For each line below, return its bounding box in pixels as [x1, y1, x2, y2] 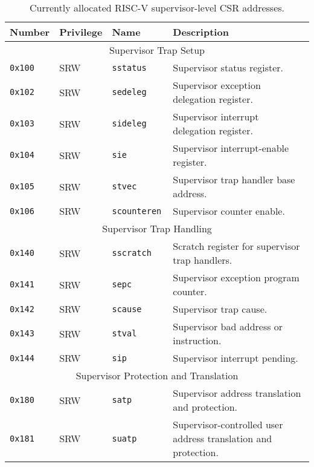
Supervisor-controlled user [173, 417, 283, 431]
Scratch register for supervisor [173, 239, 300, 253]
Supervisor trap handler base [173, 172, 295, 186]
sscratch [112, 248, 152, 258]
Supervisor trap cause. [173, 302, 268, 316]
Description [173, 25, 229, 39]
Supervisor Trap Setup [109, 43, 205, 57]
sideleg [112, 119, 147, 128]
